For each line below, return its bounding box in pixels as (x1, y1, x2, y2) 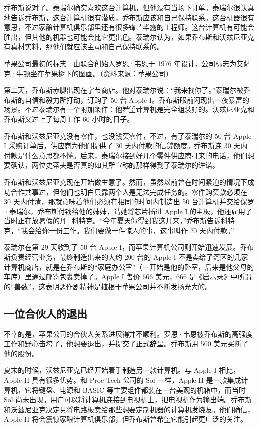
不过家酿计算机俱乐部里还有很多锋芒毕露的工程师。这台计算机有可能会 (24, 22, 254, 32)
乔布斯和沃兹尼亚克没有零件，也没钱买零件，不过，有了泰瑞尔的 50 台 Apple (4, 130, 252, 141)
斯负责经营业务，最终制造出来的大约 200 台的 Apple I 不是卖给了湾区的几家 (4, 252, 248, 262)
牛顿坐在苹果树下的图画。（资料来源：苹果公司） (16, 68, 173, 78)
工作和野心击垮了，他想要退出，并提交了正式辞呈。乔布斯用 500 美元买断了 (4, 338, 249, 349)
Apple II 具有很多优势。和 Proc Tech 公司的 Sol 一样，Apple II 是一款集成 (4, 375, 241, 385)
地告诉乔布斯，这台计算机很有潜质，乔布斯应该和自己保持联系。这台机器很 (4, 12, 247, 22)
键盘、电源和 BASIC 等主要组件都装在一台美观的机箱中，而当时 (38, 384, 246, 395)
